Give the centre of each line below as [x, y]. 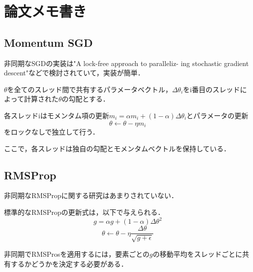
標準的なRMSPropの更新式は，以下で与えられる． [84, 212]
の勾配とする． [86, 99]
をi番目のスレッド [211, 89]
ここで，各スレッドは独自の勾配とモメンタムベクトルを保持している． [117, 148]
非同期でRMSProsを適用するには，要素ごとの [77, 254]
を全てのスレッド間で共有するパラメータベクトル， [90, 89]
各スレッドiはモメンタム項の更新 [56, 115]
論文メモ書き [45, 11]
